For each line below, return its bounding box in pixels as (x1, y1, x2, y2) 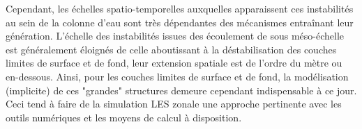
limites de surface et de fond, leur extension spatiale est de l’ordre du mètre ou (6, 55, 342, 70)
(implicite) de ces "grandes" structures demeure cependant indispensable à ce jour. (6, 83, 357, 97)
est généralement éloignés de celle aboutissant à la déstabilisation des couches (6, 42, 337, 56)
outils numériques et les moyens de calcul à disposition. (6, 110, 242, 124)
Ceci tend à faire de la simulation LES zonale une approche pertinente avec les (6, 96, 342, 111)
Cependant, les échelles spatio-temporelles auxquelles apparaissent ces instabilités (6, 1, 354, 15)
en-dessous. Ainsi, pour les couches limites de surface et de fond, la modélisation (6, 69, 349, 83)
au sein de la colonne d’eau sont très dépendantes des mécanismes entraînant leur (6, 15, 354, 29)
